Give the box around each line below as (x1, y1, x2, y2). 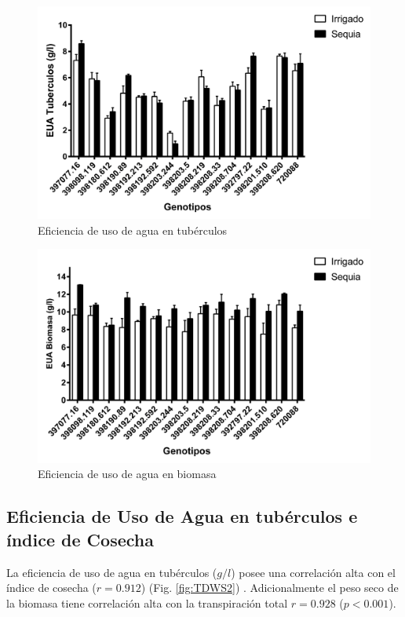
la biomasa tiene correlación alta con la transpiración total (6, 594, 288, 611)
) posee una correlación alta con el (231, 564, 396, 580)
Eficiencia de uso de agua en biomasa (38, 465, 217, 482)
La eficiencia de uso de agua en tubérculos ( (6, 564, 217, 580)
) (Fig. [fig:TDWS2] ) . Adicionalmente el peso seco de (140, 579, 399, 596)
